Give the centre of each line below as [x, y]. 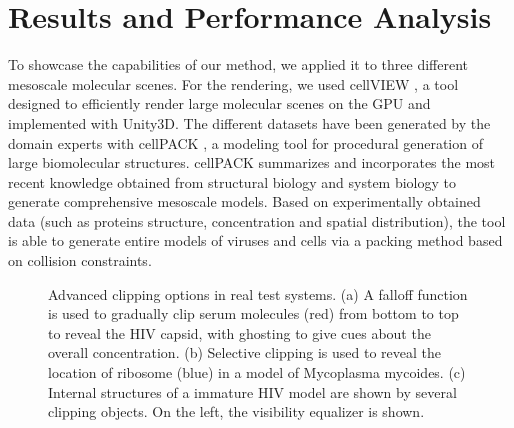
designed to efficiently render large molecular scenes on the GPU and [219, 103]
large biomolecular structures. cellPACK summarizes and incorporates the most [252, 162]
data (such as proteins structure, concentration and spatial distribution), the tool [257, 220]
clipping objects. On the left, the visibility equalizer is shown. [236, 411]
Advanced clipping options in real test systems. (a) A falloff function [258, 293]
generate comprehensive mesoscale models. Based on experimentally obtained [244, 201]
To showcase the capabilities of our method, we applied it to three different [238, 64]
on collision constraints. [80, 260]
